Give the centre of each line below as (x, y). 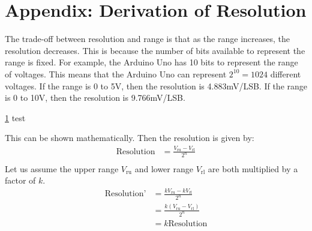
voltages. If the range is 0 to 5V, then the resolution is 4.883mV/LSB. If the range (156, 85)
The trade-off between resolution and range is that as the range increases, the (147, 39)
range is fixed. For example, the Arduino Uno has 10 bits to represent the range (151, 62)
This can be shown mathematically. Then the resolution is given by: (130, 138)
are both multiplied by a (253, 168)
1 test (15, 117)
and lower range (164, 168)
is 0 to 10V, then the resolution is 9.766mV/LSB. (95, 97)
